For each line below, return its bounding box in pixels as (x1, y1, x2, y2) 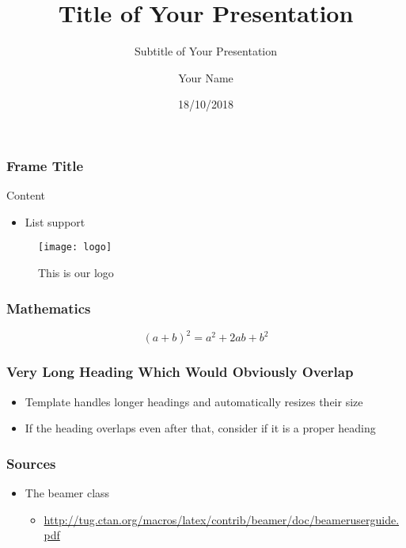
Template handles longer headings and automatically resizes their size (25, 393, 363, 409)
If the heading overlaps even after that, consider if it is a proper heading (25, 420, 376, 436)
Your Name (178, 69, 233, 86)
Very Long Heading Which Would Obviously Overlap (6, 362, 354, 382)
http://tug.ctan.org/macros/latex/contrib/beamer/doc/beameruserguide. (44, 511, 400, 527)
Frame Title (6, 155, 84, 175)
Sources (6, 453, 56, 473)
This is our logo (38, 264, 114, 281)
